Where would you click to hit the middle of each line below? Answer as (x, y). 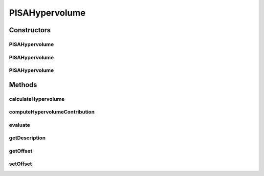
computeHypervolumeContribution (52, 112)
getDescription (27, 138)
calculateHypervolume (37, 99)
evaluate (20, 125)
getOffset (21, 151)
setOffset (21, 164)
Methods (23, 85)
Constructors (30, 30)
